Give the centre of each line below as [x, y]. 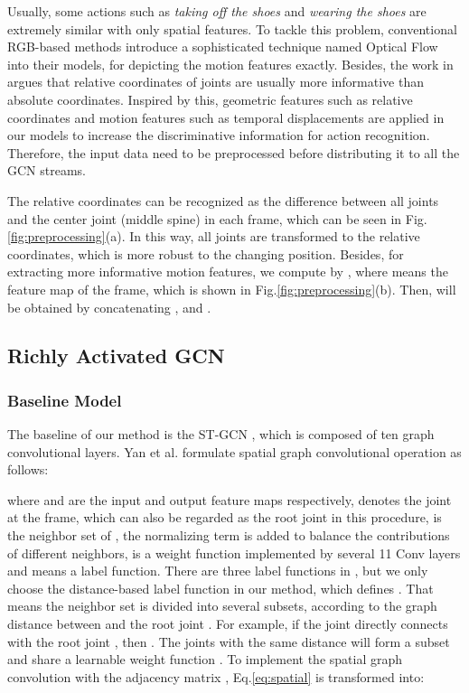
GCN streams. [47, 170]
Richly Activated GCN [116, 356]
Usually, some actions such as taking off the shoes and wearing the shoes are [217, 11]
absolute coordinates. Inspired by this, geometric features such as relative [210, 99]
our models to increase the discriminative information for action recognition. [219, 135]
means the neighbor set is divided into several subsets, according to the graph [222, 606]
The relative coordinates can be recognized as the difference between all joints [223, 200]
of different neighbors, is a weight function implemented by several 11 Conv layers [234, 553]
